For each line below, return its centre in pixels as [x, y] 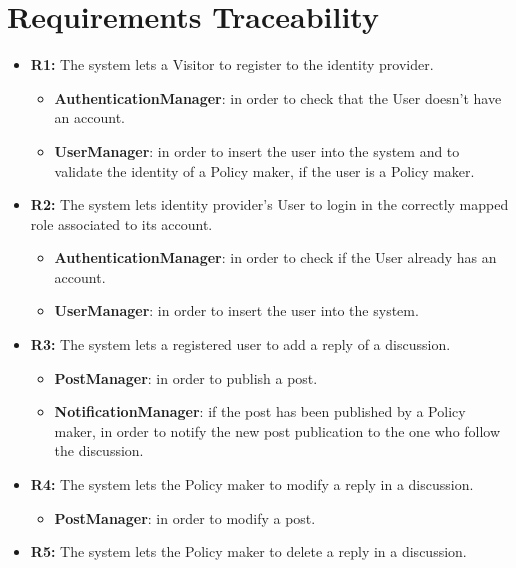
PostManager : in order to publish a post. [186, 377]
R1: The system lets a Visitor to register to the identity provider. [232, 64]
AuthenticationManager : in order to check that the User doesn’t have [278, 97]
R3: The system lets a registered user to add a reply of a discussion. [240, 344]
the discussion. [99, 450]
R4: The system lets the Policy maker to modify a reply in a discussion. [252, 484]
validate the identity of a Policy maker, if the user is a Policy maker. [264, 170]
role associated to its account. [121, 223]
